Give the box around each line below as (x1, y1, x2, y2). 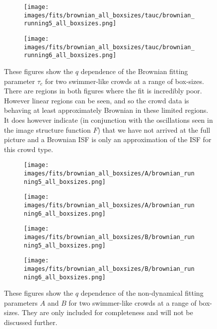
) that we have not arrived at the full (97, 124, 211, 135)
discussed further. (4, 317, 58, 327)
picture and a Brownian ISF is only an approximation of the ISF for (4, 134, 212, 145)
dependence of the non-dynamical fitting (80, 288, 204, 298)
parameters (4, 297, 38, 308)
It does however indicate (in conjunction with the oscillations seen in (4, 114, 213, 125)
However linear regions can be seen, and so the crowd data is (4, 95, 189, 105)
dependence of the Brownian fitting (80, 66, 188, 76)
